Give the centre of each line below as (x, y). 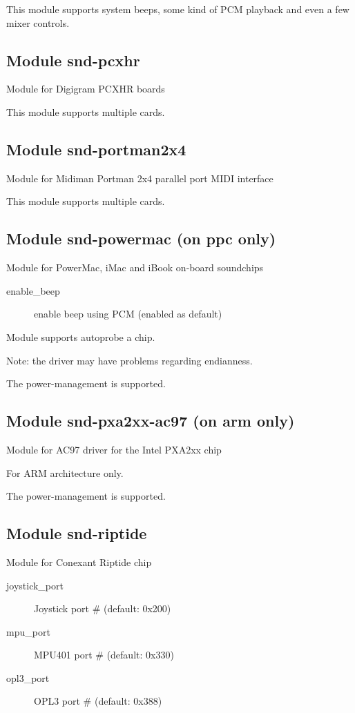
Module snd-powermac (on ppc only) (141, 238)
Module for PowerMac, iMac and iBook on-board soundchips (135, 267)
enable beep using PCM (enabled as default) (128, 314)
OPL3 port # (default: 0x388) (98, 701)
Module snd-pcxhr (73, 60)
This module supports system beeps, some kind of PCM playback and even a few (178, 9)
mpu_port (28, 631)
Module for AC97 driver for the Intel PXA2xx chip (114, 449)
